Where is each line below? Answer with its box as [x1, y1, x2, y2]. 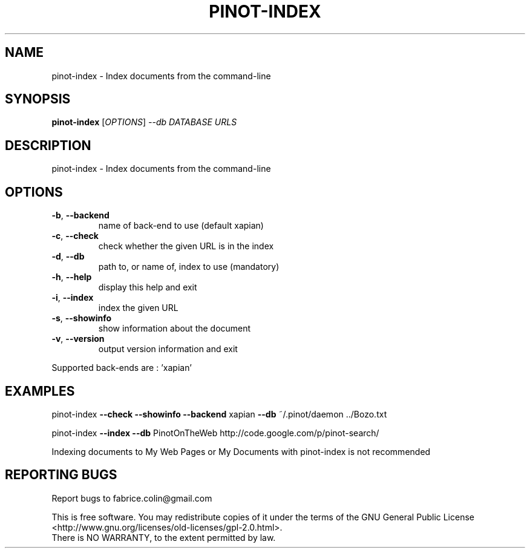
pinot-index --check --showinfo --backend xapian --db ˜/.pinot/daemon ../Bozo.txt [51, 408, 387, 419]
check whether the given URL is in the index [98, 241, 274, 252]
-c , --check [51, 231, 99, 241]
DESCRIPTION [5, 137, 91, 153]
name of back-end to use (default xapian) [98, 220, 264, 231]
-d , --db [51, 251, 85, 262]
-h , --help [51, 272, 92, 283]
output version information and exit [98, 344, 238, 355]
